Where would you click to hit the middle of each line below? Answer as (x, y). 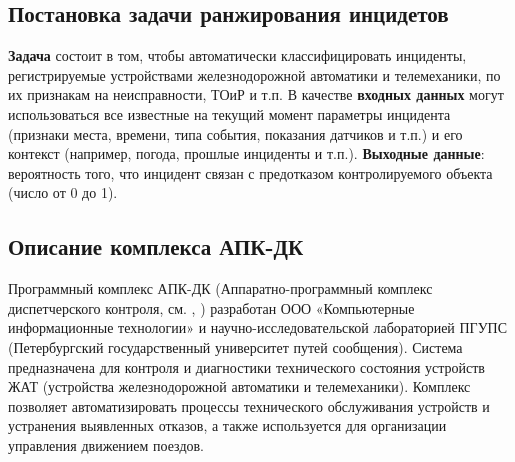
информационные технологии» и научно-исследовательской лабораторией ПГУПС (258, 327)
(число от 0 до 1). (63, 192)
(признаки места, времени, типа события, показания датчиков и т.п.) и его (235, 133)
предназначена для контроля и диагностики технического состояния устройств (246, 366)
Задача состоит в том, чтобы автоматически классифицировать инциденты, (237, 55)
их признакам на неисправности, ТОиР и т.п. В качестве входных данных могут (256, 94)
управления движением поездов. (106, 444)
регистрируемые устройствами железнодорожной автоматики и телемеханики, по (254, 74)
